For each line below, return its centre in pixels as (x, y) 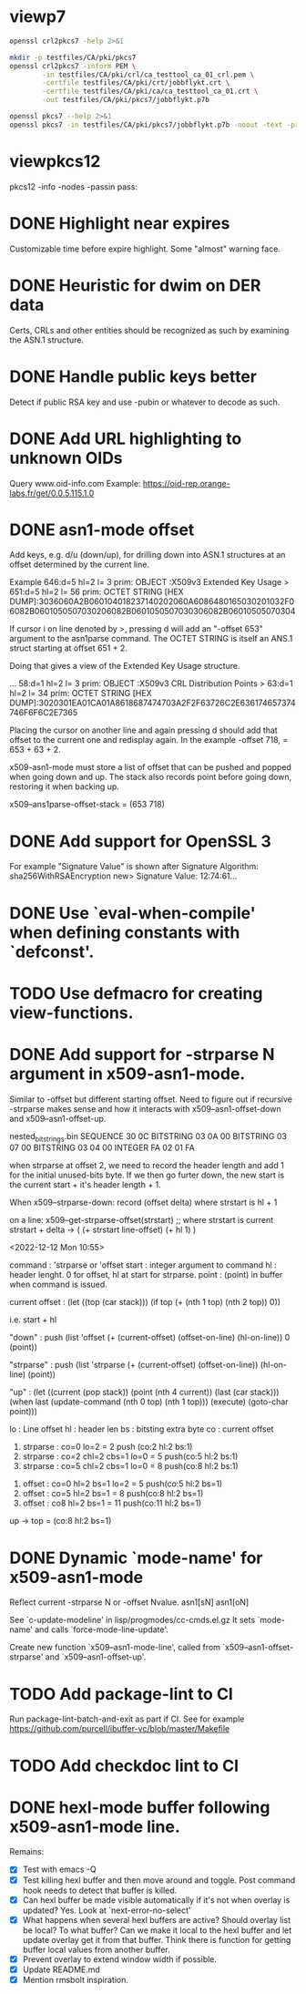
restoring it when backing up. (65, 786)
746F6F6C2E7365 (44, 713)
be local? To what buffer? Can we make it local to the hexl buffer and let (157, 1930)
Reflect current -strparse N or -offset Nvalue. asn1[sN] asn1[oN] (129, 1602)
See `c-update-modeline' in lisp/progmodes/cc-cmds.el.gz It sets (133, 1620)
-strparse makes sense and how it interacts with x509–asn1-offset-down (145, 1108)
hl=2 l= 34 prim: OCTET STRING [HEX (81, 694)
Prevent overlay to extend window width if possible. (119, 1959)
